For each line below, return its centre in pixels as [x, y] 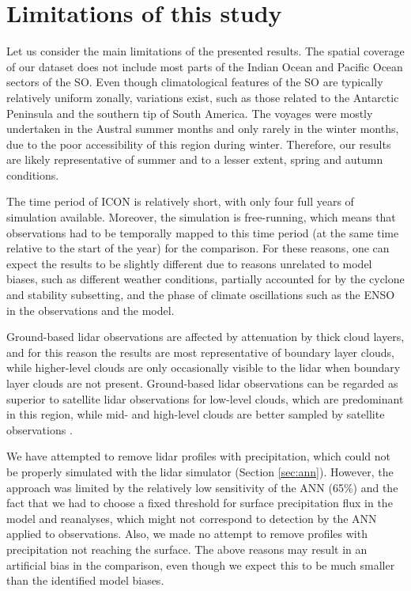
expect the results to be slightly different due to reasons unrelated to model [189, 263]
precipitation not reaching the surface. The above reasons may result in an [187, 549]
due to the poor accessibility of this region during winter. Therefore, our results [199, 144]
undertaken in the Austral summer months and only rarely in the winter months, [203, 129]
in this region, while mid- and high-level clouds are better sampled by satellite [196, 414]
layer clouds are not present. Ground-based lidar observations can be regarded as [202, 383]
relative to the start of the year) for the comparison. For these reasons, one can [198, 248]
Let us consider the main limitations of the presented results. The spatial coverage [205, 51]
